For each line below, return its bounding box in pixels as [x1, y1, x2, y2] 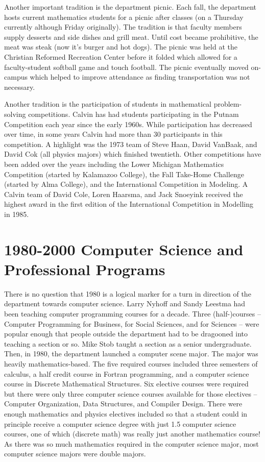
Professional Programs [4, 258, 165, 279]
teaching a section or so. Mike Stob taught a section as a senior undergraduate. [4, 338, 252, 349]
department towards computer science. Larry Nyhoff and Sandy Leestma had [4, 298, 246, 309]
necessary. [4, 81, 35, 92]
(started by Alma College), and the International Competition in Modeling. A [4, 179, 248, 189]
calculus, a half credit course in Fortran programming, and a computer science [4, 368, 249, 379]
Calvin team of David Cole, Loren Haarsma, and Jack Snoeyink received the [4, 188, 243, 199]
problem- [213, 99, 242, 109]
